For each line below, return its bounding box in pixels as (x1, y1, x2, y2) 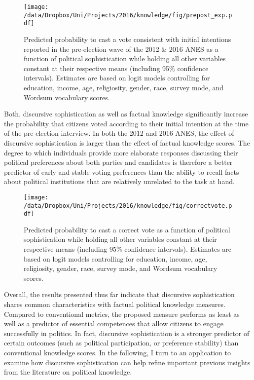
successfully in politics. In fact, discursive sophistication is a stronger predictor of (4, 328, 250, 338)
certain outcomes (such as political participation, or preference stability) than (4, 338, 239, 348)
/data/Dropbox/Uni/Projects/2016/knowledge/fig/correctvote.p (24, 202, 232, 209)
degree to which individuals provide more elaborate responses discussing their (4, 147, 238, 157)
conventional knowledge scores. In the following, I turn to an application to (4, 347, 231, 357)
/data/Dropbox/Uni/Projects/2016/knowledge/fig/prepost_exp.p (24, 11, 232, 19)
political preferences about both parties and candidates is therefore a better (4, 157, 233, 167)
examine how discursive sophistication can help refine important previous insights (4, 357, 251, 367)
